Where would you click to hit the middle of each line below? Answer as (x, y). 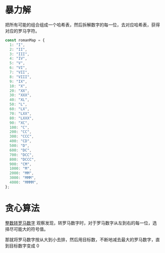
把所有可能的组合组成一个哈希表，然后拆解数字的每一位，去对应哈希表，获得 (82, 25)
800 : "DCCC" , (23, 159)
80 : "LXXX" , (22, 118)
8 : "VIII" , (21, 77)
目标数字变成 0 (24, 246)
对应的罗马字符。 (22, 31)
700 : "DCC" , (22, 155)
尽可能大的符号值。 (28, 229)
